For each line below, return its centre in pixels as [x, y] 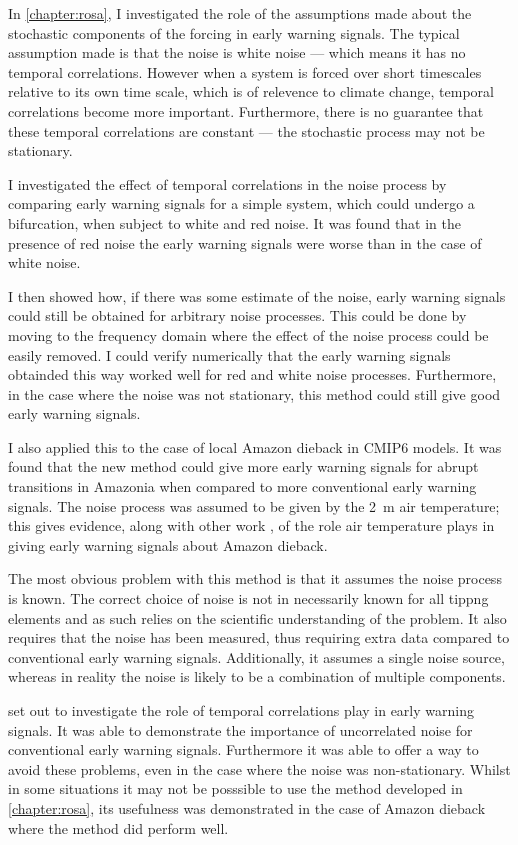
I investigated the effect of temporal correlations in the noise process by [227, 183]
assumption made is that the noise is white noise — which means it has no [237, 52]
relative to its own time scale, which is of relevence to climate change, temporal [251, 91]
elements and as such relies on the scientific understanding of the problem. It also [257, 617]
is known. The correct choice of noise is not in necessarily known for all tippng [248, 598]
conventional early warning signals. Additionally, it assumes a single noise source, [256, 656]
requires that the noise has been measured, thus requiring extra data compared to [259, 637]
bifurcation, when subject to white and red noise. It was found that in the [235, 222]
